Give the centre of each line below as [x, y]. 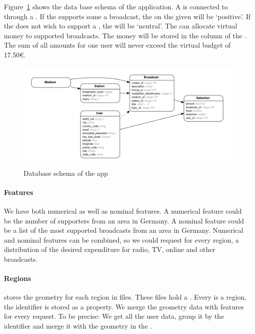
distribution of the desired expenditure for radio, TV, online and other [110, 249]
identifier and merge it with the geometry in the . [78, 326]
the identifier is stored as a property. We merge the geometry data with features [124, 306]
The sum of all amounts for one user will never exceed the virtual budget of [117, 45]
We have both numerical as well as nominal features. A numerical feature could [123, 210]
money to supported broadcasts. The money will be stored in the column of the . [125, 35]
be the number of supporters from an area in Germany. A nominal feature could [124, 220]
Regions [18, 278]
